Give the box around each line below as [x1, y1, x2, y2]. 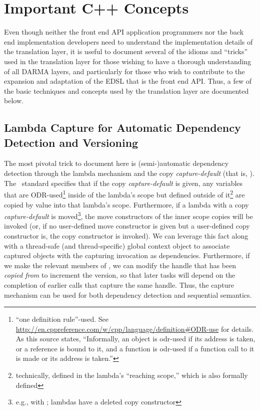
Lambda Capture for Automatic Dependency [4, 120, 241, 135]
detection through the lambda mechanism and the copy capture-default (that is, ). [4, 168, 254, 178]
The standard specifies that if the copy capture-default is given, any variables [4, 177, 243, 188]
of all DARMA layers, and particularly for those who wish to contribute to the [4, 66, 245, 76]
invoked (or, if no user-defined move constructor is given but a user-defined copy [4, 221, 250, 231]
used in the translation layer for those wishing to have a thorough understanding [4, 56, 251, 66]
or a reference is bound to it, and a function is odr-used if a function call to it [15, 343, 254, 353]
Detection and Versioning [4, 134, 138, 150]
